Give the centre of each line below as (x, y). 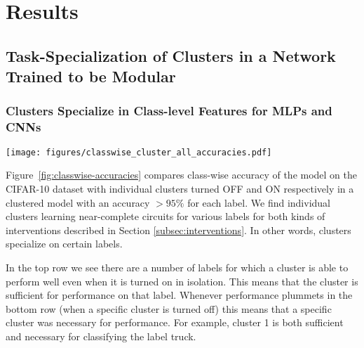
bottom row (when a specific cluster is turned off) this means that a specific (169, 308)
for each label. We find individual (259, 202)
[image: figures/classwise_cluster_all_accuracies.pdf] (139, 152)
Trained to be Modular (91, 76)
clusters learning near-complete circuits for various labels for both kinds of (166, 216)
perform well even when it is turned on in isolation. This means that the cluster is (182, 281)
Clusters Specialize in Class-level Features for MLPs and (169, 111)
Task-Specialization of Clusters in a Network (171, 55)
